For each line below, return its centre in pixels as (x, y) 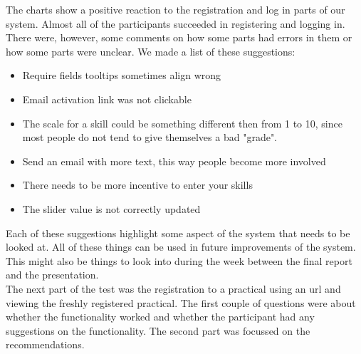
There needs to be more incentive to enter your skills (137, 185)
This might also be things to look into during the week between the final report (179, 260)
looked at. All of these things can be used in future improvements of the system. (181, 247)
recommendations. (45, 344)
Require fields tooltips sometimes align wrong (122, 75)
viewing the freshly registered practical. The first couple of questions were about (181, 302)
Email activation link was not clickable (107, 99)
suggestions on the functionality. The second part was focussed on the (158, 330)
